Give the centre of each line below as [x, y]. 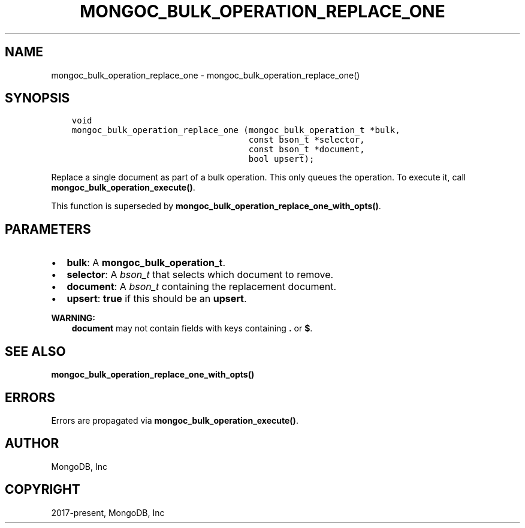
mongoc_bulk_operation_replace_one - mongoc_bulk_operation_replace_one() [206, 75]
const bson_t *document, [307, 150]
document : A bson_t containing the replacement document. [202, 287]
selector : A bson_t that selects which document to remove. [200, 275]
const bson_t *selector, [307, 140]
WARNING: [73, 318]
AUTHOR [32, 443]
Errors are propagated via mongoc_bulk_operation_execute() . [175, 420]
